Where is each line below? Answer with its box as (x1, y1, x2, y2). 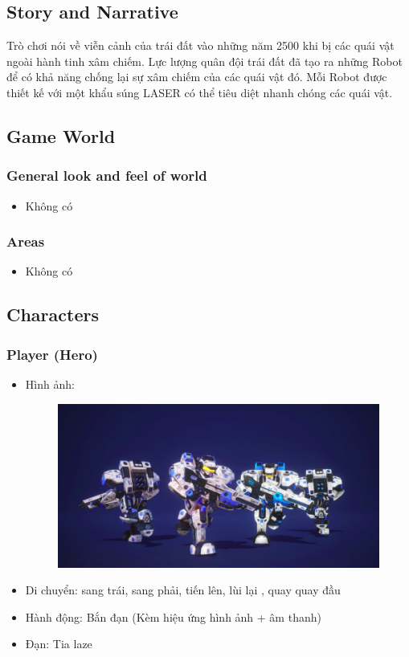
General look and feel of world (6, 165, 207, 186)
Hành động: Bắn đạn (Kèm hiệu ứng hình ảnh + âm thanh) (25, 608, 321, 625)
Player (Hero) (6, 344, 98, 364)
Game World (6, 123, 116, 148)
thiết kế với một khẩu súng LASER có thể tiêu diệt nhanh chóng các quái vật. (6, 84, 393, 100)
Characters (6, 302, 99, 327)
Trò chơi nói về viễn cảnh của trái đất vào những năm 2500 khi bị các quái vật (6, 37, 395, 54)
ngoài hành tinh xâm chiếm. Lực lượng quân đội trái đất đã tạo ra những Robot (6, 52, 403, 69)
